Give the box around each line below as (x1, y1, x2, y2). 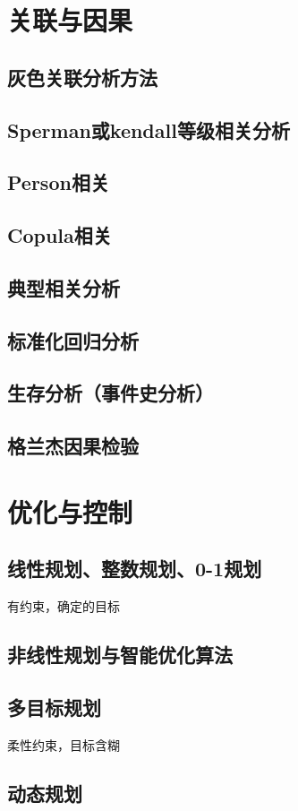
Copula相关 (7, 221, 112, 249)
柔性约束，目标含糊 (7, 735, 120, 754)
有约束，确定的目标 (7, 597, 120, 616)
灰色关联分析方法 (7, 63, 158, 91)
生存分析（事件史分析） (7, 379, 214, 407)
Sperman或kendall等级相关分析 (7, 116, 290, 143)
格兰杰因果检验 (7, 432, 139, 460)
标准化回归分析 (7, 326, 139, 354)
